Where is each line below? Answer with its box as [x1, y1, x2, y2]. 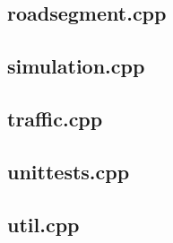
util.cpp [7, 210, 80, 238]
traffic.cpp [7, 104, 103, 132]
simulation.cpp [7, 52, 145, 80]
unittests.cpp [7, 157, 130, 185]
